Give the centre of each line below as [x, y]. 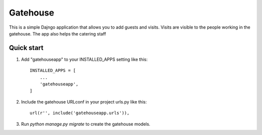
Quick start [26, 48]
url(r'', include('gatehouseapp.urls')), [80, 113]
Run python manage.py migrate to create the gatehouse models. [86, 124]
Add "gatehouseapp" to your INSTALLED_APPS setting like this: [84, 59]
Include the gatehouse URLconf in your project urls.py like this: [84, 101]
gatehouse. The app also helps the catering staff [57, 34]
